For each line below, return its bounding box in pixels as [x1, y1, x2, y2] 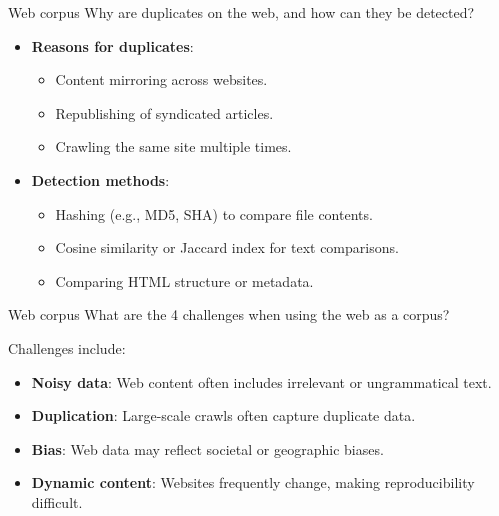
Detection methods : [31, 169, 170, 190]
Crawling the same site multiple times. [55, 136, 292, 157]
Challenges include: [8, 337, 126, 358]
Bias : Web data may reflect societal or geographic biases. [31, 438, 384, 459]
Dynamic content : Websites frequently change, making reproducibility [31, 472, 475, 493]
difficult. [31, 491, 83, 512]
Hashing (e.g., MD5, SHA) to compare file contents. [55, 203, 373, 224]
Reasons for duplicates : [31, 35, 194, 56]
